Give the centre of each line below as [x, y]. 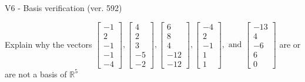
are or [290, 44]
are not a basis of [36, 74]
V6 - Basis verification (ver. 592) [63, 8]
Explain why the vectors [48, 44]
